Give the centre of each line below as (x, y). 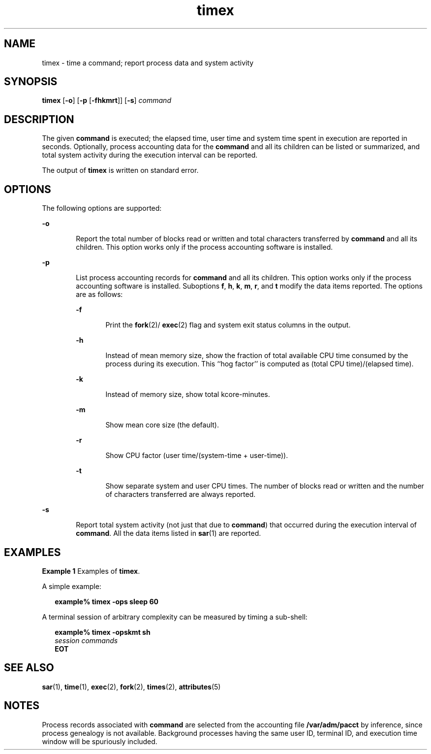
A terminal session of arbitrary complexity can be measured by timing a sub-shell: (175, 617)
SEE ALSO (29, 668)
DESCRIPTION (39, 119)
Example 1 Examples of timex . (91, 571)
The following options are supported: (102, 208)
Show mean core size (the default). (162, 425)
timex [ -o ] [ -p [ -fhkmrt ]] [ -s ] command (107, 100)
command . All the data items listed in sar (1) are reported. (169, 533)
